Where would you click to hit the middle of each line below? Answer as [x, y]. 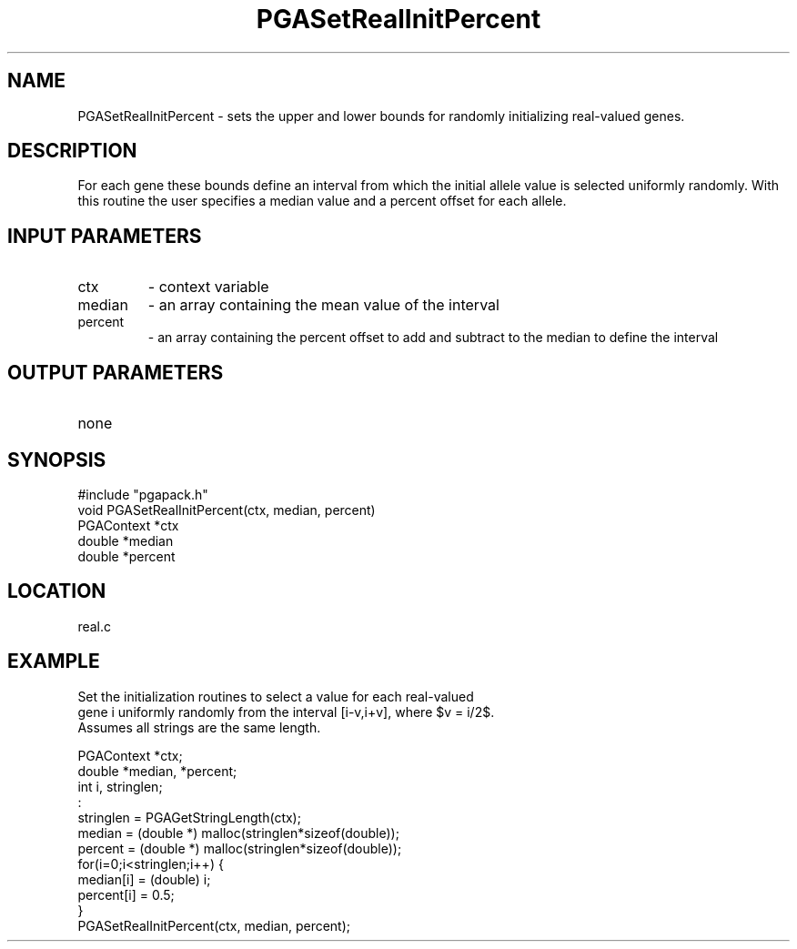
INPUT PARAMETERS [105, 236]
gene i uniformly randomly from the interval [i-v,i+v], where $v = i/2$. [286, 712]
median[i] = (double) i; [144, 879]
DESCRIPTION [72, 151]
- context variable [208, 287]
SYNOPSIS [57, 459]
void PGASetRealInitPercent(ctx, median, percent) [227, 510]
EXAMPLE [54, 661]
